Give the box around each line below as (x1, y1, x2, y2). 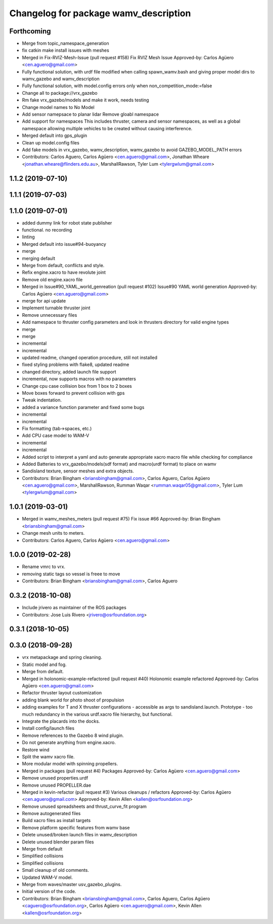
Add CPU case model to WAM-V (22, 432, 89, 438)
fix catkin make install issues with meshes (22, 47, 110, 53)
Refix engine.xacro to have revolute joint (22, 269, 106, 276)
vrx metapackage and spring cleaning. (22, 654, 102, 660)
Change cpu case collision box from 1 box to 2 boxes (22, 383, 132, 389)
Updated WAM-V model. (22, 874, 73, 880)
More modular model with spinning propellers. (22, 761, 118, 767)
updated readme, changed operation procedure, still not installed (22, 355, 158, 361)
